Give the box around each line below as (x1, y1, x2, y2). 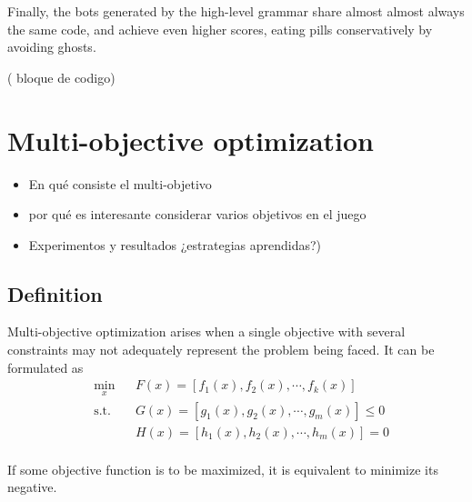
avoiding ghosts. (7, 37, 96, 56)
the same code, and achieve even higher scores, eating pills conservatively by (7, 19, 433, 38)
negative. (7, 477, 57, 497)
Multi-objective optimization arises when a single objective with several (7, 322, 406, 341)
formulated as (7, 357, 84, 376)
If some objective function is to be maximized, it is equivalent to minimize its (7, 459, 438, 478)
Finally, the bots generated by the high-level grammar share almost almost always (7, 2, 465, 20)
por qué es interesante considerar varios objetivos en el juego (28, 205, 367, 224)
